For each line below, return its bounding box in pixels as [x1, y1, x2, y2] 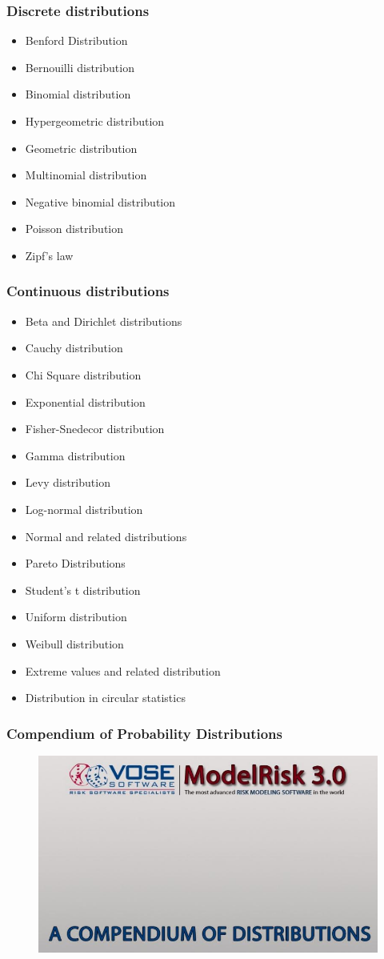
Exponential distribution [25, 393, 146, 410]
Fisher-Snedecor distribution [25, 420, 165, 437]
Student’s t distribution [25, 581, 141, 598]
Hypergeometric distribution [25, 113, 165, 129]
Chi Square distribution [25, 366, 142, 383]
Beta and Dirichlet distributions [25, 312, 182, 329]
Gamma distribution [25, 447, 126, 463]
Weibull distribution [25, 635, 124, 652]
